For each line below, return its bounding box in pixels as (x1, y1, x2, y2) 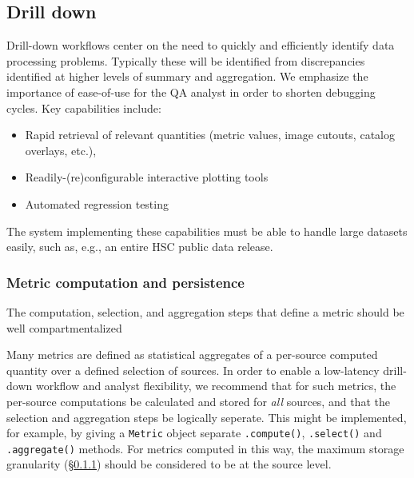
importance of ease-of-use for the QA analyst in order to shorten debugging (6, 83, 376, 100)
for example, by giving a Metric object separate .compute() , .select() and (6, 424, 382, 441)
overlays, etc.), (25, 141, 97, 158)
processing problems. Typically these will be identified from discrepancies (6, 52, 365, 69)
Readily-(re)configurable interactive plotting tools (25, 169, 269, 185)
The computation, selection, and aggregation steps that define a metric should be (6, 303, 404, 320)
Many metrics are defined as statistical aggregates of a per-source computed (6, 346, 378, 363)
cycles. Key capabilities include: (6, 99, 161, 116)
